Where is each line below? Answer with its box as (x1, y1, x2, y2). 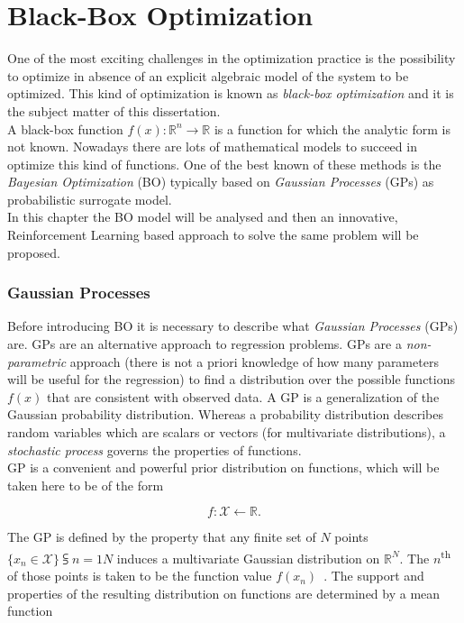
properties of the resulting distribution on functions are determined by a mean (7, 583, 441, 602)
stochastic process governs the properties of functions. (7, 440, 302, 459)
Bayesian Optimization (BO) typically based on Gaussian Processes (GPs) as (7, 172, 434, 191)
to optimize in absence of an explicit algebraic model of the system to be (7, 66, 409, 85)
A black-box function (7, 119, 123, 138)
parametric (7, 352, 67, 371)
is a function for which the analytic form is (214, 119, 450, 138)
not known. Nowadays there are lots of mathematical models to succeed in (7, 137, 417, 156)
